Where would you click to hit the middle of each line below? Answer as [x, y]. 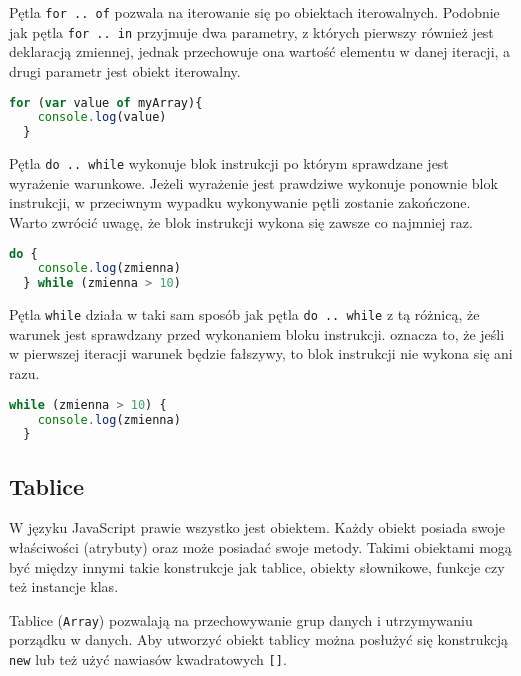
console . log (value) [102, 117]
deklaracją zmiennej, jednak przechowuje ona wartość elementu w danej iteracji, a [260, 51]
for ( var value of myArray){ [106, 102]
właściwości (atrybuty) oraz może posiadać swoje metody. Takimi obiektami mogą [260, 547]
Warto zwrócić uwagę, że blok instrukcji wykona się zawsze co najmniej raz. [241, 221]
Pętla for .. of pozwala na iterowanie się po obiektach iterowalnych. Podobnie [254, 12]
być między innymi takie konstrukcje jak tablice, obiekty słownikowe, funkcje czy [257, 566]
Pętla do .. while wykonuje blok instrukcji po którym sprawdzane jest [229, 163]
